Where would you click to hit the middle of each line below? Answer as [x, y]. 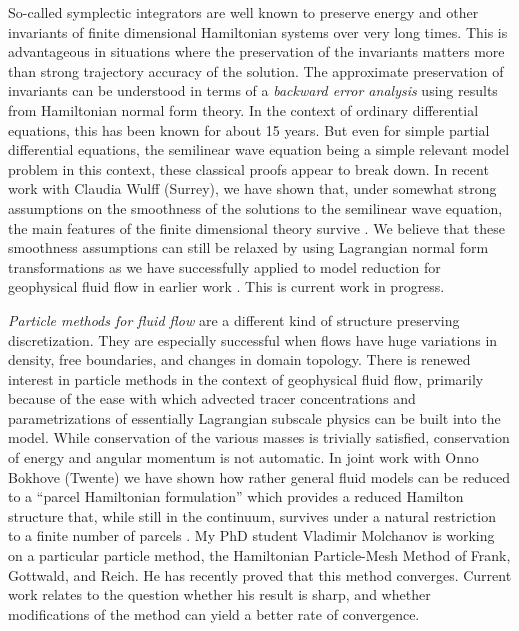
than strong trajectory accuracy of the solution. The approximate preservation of [256, 70]
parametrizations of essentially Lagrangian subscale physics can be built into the [254, 417]
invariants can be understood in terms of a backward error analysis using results [253, 90]
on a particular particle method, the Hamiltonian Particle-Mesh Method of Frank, [259, 555]
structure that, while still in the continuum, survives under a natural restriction [252, 515]
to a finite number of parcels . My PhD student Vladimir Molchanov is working [251, 535]
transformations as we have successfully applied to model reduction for [224, 266]
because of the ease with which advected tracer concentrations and [212, 398]
